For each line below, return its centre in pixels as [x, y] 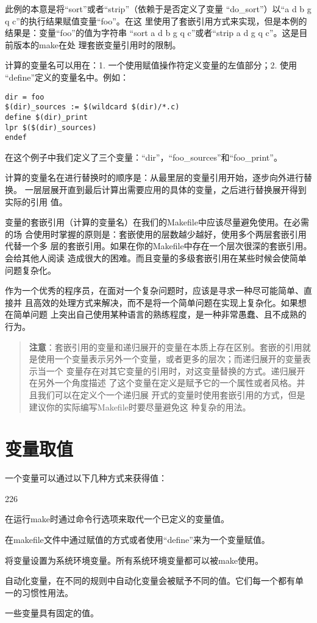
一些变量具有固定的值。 [52, 613]
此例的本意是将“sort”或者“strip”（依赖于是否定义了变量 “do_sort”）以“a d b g [158, 9]
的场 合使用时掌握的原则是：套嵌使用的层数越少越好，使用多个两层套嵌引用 [156, 234]
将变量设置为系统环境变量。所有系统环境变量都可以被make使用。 [134, 560]
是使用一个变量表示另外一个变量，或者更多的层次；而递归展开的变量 [166, 359]
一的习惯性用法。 [39, 592]
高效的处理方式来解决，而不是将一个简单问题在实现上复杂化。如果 [166, 302]
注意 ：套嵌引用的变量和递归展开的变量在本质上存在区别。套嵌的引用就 [170, 347]
